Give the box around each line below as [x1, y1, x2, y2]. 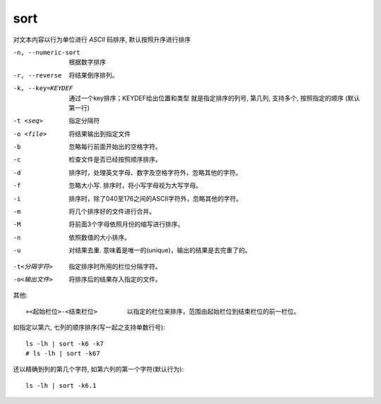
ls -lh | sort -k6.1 [25, 381, 97, 389]
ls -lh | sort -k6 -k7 [25, 339, 104, 348]
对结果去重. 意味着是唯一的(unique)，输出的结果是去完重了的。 [68, 246, 252, 255]
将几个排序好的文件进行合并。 [68, 207, 155, 216]
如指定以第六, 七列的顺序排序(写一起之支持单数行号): [13, 323, 166, 331]
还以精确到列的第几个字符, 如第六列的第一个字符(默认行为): [13, 365, 184, 374]
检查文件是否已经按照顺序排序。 [68, 155, 162, 164]
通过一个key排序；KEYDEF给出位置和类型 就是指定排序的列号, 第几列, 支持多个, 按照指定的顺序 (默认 [68, 94, 361, 102]
